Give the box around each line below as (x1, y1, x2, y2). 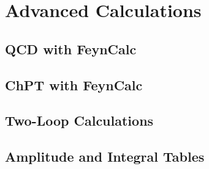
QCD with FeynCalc (5, 39, 137, 58)
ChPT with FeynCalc (5, 75, 143, 94)
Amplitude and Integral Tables (5, 147, 205, 166)
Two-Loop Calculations (5, 111, 154, 130)
